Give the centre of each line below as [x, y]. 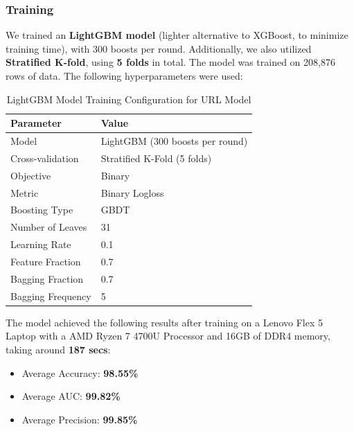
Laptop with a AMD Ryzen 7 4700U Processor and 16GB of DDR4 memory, [168, 336]
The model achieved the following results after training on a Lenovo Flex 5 [164, 322]
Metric [25, 192]
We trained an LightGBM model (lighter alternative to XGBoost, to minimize [177, 35]
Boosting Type [42, 210]
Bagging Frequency [51, 296]
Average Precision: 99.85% [80, 419]
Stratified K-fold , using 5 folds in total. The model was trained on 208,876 [170, 62]
